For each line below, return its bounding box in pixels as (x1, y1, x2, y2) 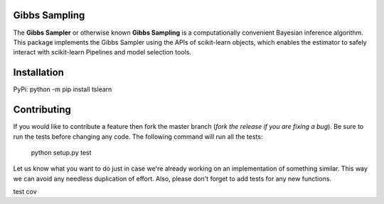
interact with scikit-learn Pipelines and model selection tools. (13, 48, 192, 57)
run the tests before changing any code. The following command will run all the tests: (13, 132, 263, 141)
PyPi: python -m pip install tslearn (13, 85, 112, 93)
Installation (13, 67, 64, 79)
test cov (13, 188, 37, 196)
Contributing (13, 103, 71, 116)
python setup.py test (31, 148, 92, 157)
